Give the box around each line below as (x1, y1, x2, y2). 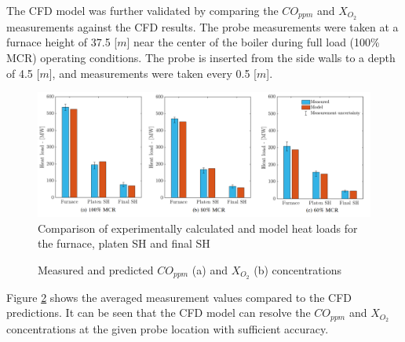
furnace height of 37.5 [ (6, 34, 118, 50)
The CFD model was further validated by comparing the (6, 2, 279, 18)
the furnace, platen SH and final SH (38, 235, 210, 252)
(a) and (192, 262, 228, 278)
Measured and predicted (38, 262, 154, 278)
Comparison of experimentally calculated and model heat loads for (38, 219, 358, 236)
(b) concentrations (254, 262, 341, 278)
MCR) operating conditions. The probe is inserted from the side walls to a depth (6, 50, 396, 66)
